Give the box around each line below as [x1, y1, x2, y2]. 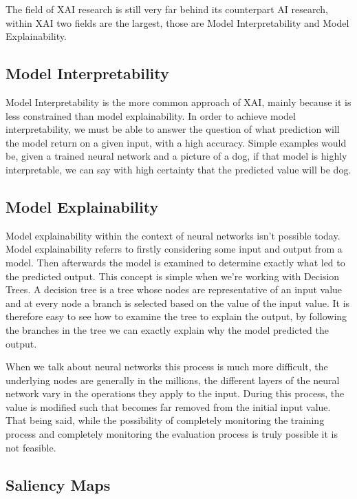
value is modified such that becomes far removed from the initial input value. [6, 399, 331, 414]
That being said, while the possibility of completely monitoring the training [6, 413, 325, 427]
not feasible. [6, 440, 56, 454]
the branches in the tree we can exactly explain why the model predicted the [6, 322, 329, 337]
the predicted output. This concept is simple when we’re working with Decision [6, 268, 340, 283]
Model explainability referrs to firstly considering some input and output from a [6, 242, 343, 256]
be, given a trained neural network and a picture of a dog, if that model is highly [6, 149, 347, 163]
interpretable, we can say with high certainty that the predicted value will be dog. [6, 162, 351, 176]
